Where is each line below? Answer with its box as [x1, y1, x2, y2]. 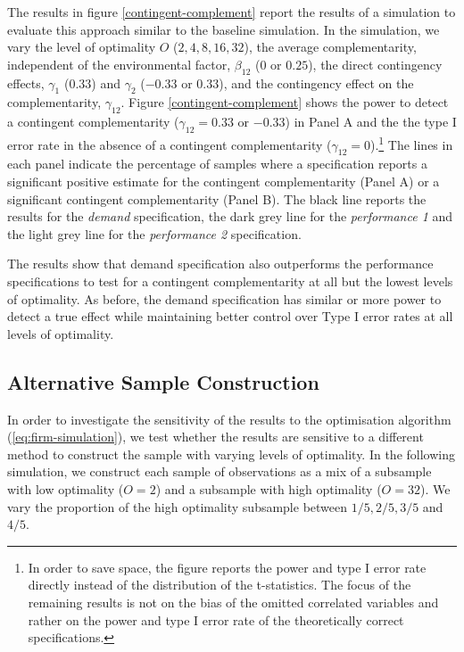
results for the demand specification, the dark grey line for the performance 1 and [7, 207, 453, 226]
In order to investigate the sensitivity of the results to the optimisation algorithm [7, 409, 452, 428]
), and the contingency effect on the [219, 73, 414, 92]
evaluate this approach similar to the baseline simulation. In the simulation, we [7, 20, 440, 38]
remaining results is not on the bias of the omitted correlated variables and [28, 592, 439, 611]
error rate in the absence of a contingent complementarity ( [7, 135, 332, 153]
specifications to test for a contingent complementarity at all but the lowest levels [7, 271, 453, 290]
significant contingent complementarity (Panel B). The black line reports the [7, 189, 427, 208]
